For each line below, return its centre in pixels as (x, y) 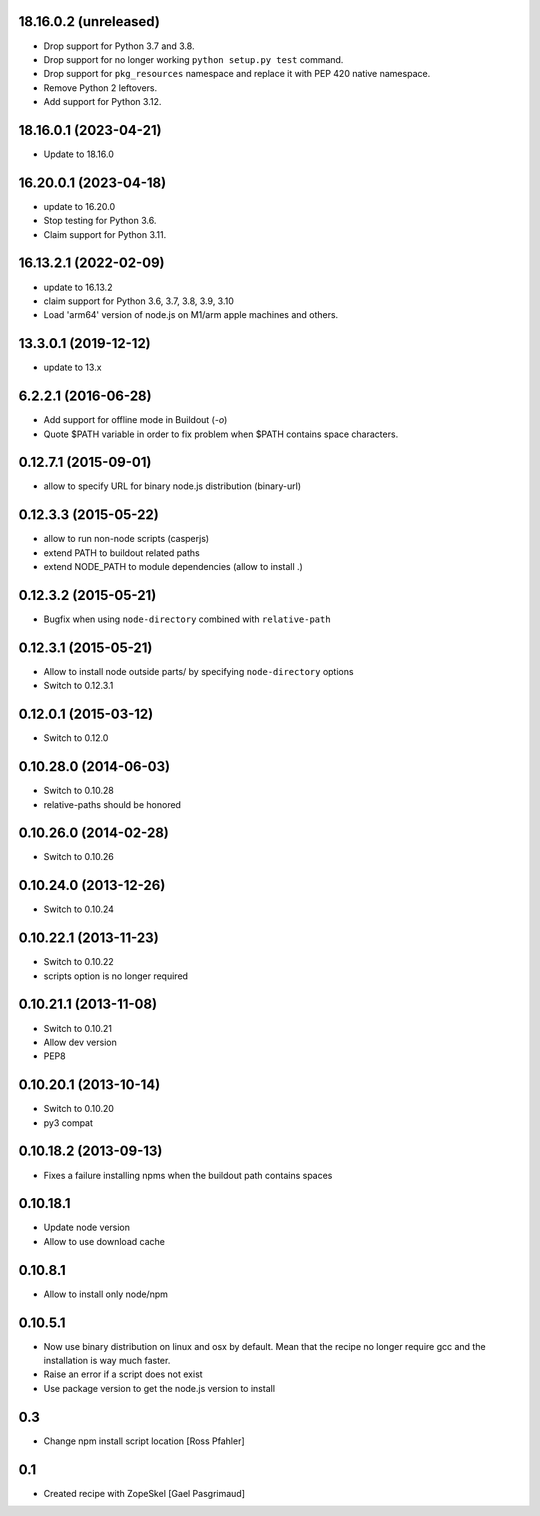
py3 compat (68, 1122)
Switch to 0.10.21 (77, 1028)
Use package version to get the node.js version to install (159, 1388)
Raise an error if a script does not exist (123, 1374)
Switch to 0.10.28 (78, 791)
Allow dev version (80, 1042)
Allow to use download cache (104, 1241)
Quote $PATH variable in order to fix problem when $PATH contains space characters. (221, 434)
